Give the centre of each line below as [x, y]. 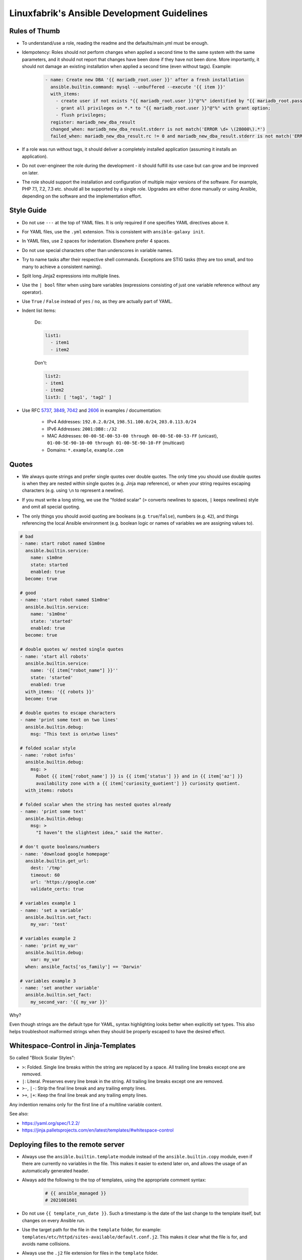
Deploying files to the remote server [67, 1144]
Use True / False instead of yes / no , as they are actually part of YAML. [97, 301]
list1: [53, 335]
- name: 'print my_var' [49, 946]
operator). [32, 292]
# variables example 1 [48, 903]
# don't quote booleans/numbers [60, 847]
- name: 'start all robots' [54, 656]
